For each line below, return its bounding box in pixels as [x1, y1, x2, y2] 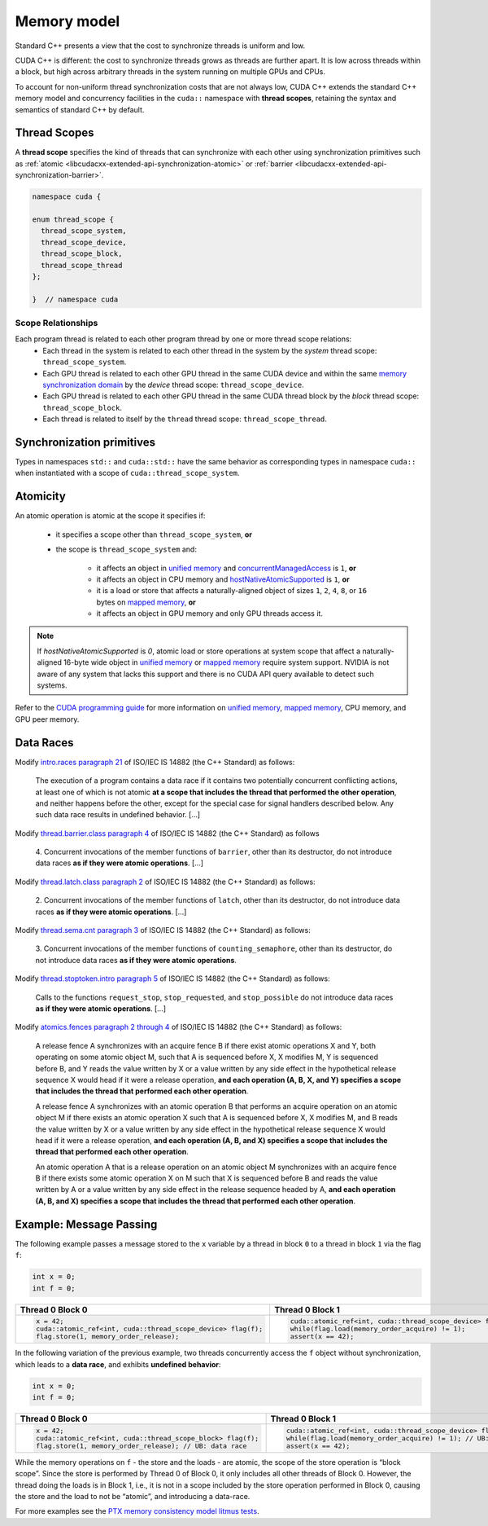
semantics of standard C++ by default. [15, 104, 145, 114]
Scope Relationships [15, 318, 98, 329]
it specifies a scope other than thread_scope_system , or [55, 530, 252, 539]
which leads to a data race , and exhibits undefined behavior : [15, 1359, 221, 1369]
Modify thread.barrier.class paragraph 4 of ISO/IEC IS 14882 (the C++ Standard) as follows [15, 828, 320, 838]
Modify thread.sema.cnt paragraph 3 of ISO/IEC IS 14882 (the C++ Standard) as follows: [15, 926, 311, 935]
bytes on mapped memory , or [96, 597, 196, 607]
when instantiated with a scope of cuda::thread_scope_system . [15, 468, 240, 478]
